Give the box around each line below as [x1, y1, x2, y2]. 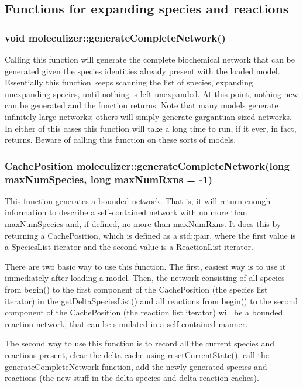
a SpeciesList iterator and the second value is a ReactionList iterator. [5, 241, 253, 253]
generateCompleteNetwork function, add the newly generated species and [5, 360, 267, 372]
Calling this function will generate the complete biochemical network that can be [5, 53, 295, 65]
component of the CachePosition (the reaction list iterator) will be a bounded [5, 306, 283, 318]
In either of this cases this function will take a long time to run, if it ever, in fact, [5, 122, 297, 134]
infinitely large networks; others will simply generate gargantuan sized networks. [5, 110, 292, 122]
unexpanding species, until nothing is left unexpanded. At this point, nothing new [5, 87, 298, 99]
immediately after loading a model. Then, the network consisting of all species [5, 272, 285, 284]
